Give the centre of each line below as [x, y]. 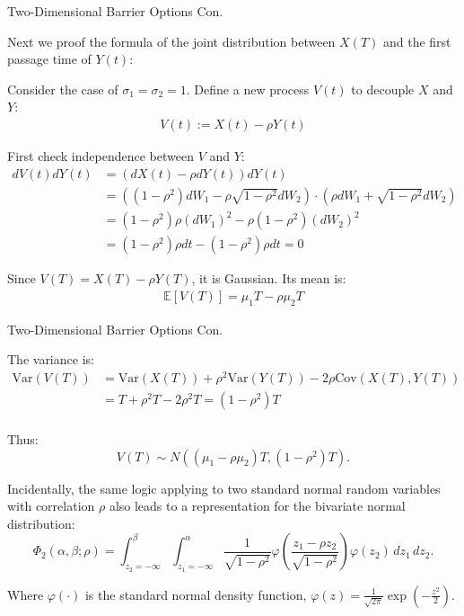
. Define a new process [248, 89]
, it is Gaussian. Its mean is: [269, 278]
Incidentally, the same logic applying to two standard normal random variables [224, 488]
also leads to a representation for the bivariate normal [257, 506]
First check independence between [101, 156]
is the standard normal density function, [196, 594]
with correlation [51, 506]
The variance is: [51, 359]
